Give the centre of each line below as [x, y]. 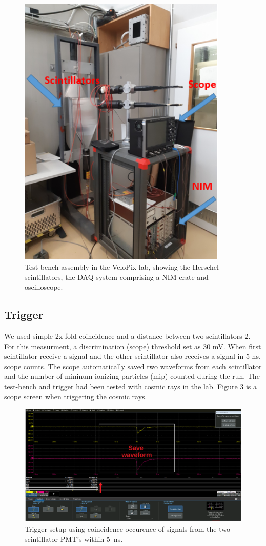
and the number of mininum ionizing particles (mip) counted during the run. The [132, 376]
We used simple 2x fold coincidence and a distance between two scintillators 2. [127, 336]
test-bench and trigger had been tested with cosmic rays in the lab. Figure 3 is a [131, 386]
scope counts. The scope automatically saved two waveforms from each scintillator [133, 366]
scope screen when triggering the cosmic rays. [76, 396]
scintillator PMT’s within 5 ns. [74, 539]
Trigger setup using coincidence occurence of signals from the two [127, 529]
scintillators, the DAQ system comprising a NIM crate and [117, 277]
